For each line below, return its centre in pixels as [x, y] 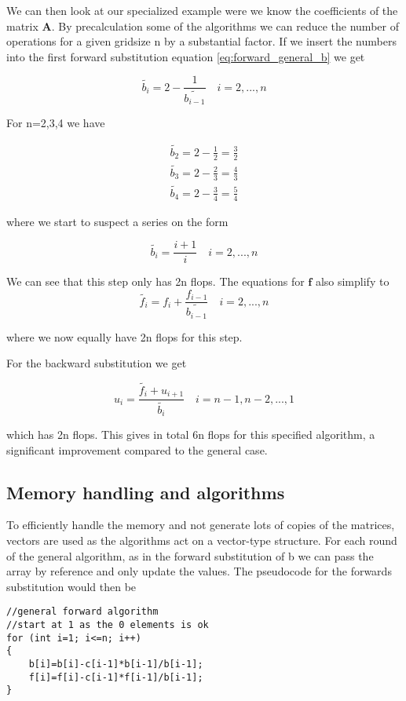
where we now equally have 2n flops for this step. [124, 336]
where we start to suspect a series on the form [117, 221]
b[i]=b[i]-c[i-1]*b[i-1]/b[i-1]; [116, 664]
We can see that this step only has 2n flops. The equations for [155, 281]
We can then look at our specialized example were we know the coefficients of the [202, 10]
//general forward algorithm [82, 612]
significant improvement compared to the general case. [137, 449]
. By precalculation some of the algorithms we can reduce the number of [225, 26]
